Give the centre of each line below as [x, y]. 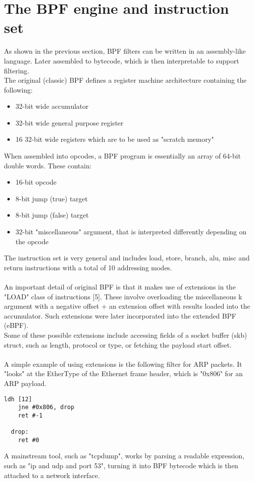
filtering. [17, 70]
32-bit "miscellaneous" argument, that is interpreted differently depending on [131, 232]
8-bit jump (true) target [52, 198]
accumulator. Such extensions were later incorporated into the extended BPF [120, 315]
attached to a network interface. [52, 475]
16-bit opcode [36, 182]
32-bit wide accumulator [52, 106]
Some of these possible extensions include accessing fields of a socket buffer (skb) [126, 335]
